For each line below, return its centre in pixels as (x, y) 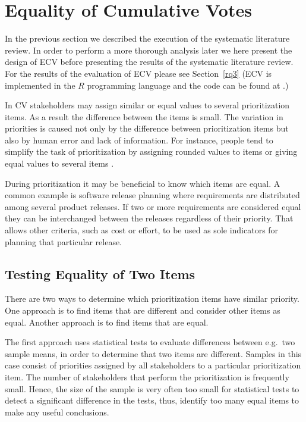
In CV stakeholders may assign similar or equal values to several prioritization (147, 105)
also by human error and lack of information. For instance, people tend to (139, 140)
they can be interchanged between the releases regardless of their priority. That (149, 218)
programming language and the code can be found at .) (188, 85)
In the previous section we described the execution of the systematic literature (147, 38)
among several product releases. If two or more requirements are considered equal (153, 206)
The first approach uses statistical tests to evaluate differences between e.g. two (150, 342)
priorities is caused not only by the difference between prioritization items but (147, 128)
